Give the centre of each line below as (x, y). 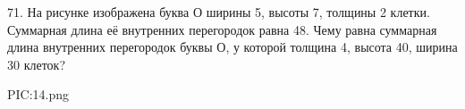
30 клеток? (37, 64)
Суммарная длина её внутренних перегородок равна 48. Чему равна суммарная (222, 29)
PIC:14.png (38, 94)
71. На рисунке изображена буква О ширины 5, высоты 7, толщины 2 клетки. (219, 12)
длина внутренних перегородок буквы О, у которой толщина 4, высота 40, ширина (232, 47)
